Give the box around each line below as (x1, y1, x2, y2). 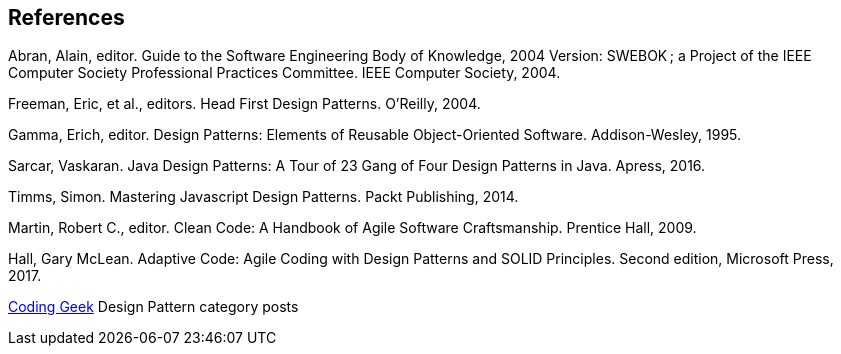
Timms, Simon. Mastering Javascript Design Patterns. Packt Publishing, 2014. (8, 188, 519, 206)
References (8, 5, 125, 30)
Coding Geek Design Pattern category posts (8, 298, 299, 316)
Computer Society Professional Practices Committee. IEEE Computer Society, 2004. (8, 64, 561, 82)
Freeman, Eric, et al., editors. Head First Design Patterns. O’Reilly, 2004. (8, 95, 481, 113)
